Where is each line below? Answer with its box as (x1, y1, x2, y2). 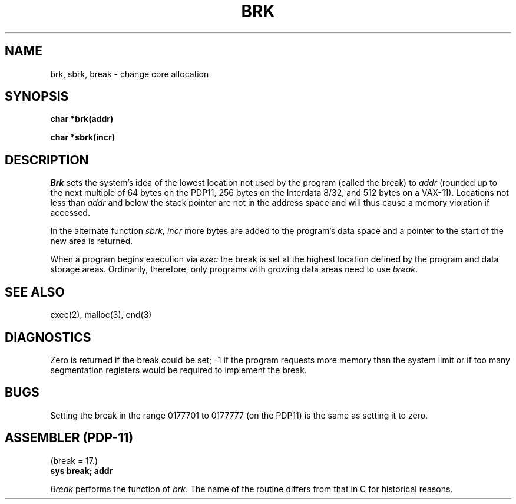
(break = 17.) (50, 455, 98, 466)
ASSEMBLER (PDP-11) (5, 430, 134, 446)
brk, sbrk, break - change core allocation (50, 68, 209, 79)
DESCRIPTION (5, 152, 89, 167)
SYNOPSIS (5, 89, 69, 104)
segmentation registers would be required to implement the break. (50, 364, 307, 375)
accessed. (50, 207, 90, 218)
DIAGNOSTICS (5, 330, 91, 345)
